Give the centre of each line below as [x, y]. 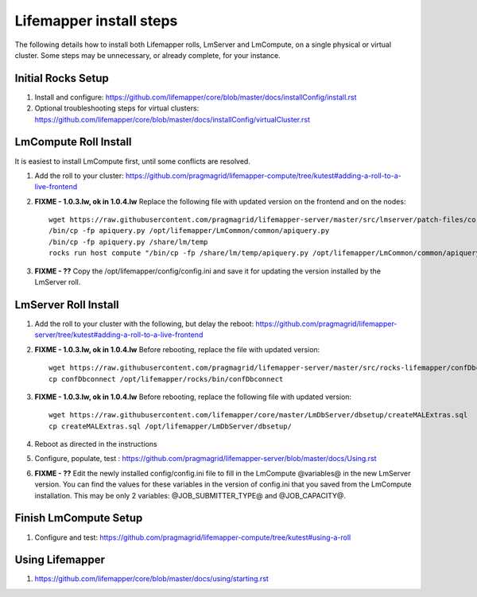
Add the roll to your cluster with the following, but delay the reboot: [144, 324]
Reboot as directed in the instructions [96, 444]
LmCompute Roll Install [73, 142]
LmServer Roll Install [67, 305]
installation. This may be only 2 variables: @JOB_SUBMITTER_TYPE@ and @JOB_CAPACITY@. [190, 495]
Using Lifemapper [60, 560]
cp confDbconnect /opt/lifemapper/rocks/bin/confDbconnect [166, 379]
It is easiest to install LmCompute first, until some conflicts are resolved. [132, 161]
